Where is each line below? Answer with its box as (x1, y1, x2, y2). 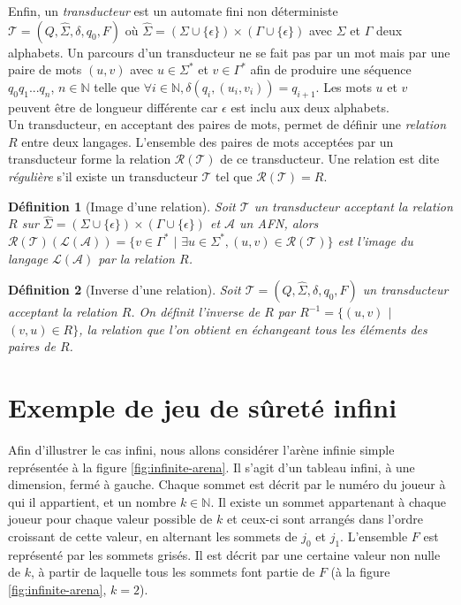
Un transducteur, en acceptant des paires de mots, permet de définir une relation (8, 115, 446, 134)
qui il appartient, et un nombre (8, 492, 177, 510)
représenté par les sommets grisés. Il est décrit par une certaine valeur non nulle (8, 545, 441, 563)
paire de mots (8, 60, 82, 79)
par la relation (98, 249, 175, 267)
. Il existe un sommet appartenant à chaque (210, 492, 446, 510)
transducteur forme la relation (8, 149, 171, 168)
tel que (215, 166, 253, 185)
